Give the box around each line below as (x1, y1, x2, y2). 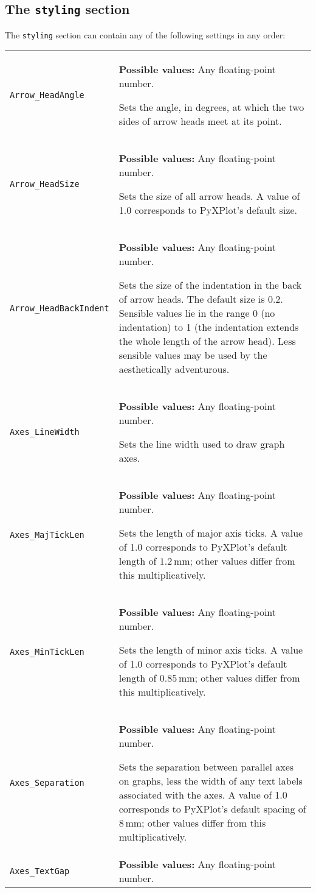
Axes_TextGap (10, 866, 70, 877)
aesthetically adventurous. (118, 362, 230, 376)
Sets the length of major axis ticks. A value (118, 526, 303, 540)
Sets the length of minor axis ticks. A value (118, 643, 303, 657)
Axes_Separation (10, 778, 84, 788)
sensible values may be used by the (118, 348, 267, 362)
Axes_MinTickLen (10, 647, 84, 657)
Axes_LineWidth (10, 427, 80, 437)
